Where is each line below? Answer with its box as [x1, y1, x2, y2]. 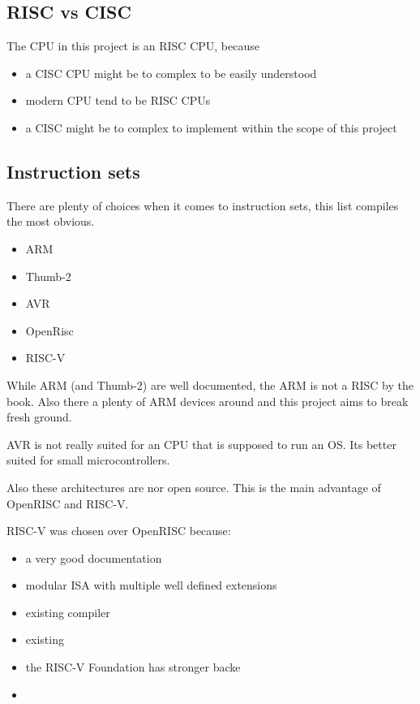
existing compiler [25, 603, 110, 620]
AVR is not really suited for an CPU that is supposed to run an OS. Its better [6, 435, 396, 452]
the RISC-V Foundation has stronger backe [25, 659, 241, 676]
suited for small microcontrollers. [6, 451, 170, 469]
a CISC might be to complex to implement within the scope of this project [25, 119, 397, 136]
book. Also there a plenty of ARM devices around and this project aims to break [6, 392, 409, 409]
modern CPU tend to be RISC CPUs [25, 92, 211, 109]
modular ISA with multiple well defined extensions [25, 577, 277, 594]
